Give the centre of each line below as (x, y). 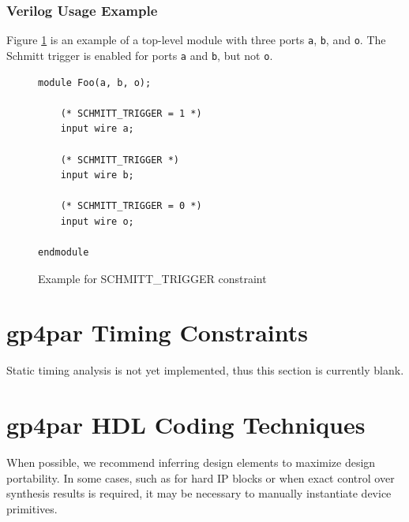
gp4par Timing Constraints (158, 332)
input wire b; (97, 175)
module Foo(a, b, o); (95, 82)
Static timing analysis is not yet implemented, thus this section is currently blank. (205, 370)
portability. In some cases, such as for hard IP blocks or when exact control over (201, 477)
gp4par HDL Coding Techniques (186, 425)
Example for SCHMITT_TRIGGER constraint (152, 278)
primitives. (32, 508)
